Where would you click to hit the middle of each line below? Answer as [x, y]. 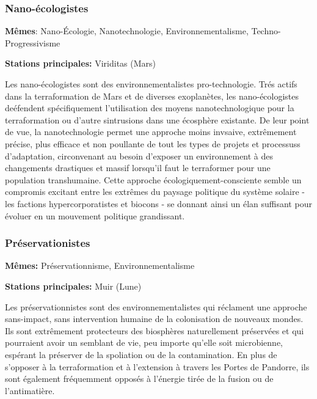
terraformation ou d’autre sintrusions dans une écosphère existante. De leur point [157, 119]
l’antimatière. [30, 390]
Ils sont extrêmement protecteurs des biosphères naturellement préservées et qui [155, 330]
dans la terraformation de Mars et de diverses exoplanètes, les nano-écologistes [152, 96]
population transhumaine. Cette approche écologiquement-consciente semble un [153, 179]
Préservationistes [48, 243]
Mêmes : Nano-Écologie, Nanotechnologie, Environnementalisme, [127, 31]
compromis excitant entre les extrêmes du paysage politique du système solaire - [155, 192]
